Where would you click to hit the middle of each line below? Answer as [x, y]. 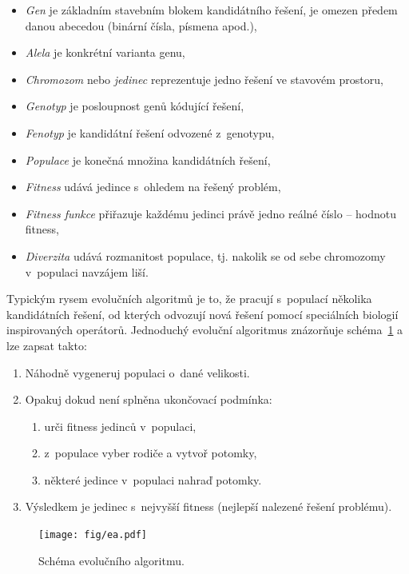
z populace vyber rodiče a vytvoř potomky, [151, 453]
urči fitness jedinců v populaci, [120, 426]
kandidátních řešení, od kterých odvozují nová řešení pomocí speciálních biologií [203, 314]
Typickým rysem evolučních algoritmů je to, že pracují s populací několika [189, 299]
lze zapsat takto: [47, 345]
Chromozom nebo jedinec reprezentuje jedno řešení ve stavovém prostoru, [204, 79]
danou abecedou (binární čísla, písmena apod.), [141, 25]
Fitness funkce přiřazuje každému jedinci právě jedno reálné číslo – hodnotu [211, 213]
